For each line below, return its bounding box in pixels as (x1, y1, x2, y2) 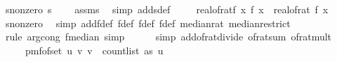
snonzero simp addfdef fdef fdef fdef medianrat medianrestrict (5, 15, 291, 30)
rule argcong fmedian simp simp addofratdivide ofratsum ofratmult (5, 29, 332, 44)
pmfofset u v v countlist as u (25, 42, 164, 57)
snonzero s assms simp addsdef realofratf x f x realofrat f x (5, 2, 329, 16)
